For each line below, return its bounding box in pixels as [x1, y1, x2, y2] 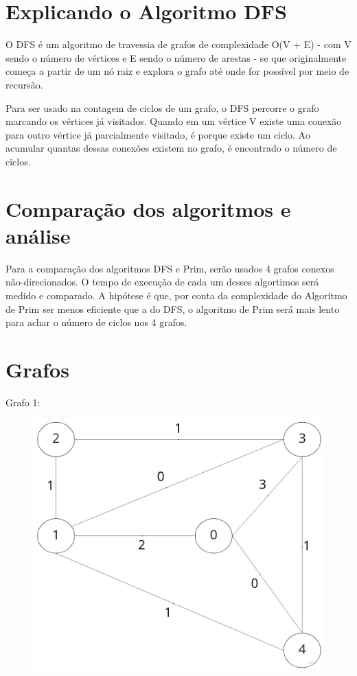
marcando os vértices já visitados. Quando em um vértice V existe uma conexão [5, 114, 342, 128]
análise [5, 221, 71, 249]
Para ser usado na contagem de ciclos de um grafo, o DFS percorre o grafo [5, 100, 319, 115]
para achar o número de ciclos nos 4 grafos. [5, 315, 187, 329]
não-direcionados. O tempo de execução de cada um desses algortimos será [5, 275, 319, 289]
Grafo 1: [5, 395, 41, 409]
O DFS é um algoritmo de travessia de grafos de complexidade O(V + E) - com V [5, 37, 352, 51]
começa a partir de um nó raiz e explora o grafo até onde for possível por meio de [5, 64, 349, 78]
